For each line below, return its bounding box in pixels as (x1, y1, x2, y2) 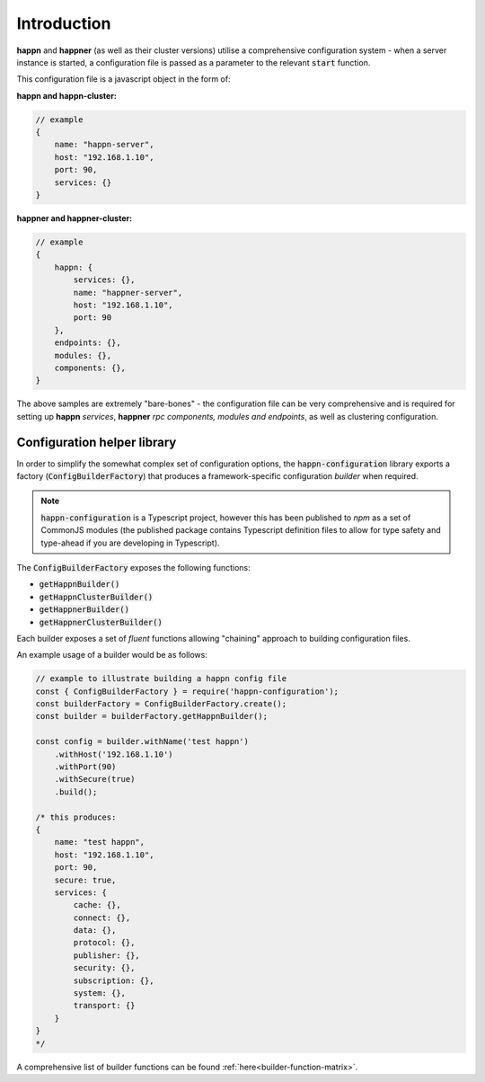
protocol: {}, (73, 937, 136, 948)
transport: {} (73, 1000, 136, 1011)
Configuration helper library (16, 434, 177, 449)
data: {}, (73, 926, 117, 936)
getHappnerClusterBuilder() (39, 616, 163, 627)
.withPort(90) (54, 762, 117, 772)
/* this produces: (35, 811, 117, 822)
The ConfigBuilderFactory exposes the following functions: (16, 562, 251, 572)
